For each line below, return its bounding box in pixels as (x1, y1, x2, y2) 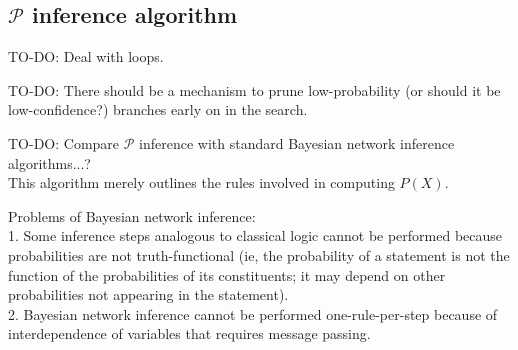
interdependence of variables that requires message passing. (8, 323, 371, 344)
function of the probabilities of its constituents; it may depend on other (8, 264, 446, 285)
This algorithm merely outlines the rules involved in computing (8, 172, 395, 193)
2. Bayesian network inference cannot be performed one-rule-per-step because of (8, 303, 498, 324)
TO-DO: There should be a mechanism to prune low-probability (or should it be (8, 79, 501, 100)
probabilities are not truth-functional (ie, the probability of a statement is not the (8, 244, 510, 265)
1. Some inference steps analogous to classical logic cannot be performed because (8, 225, 503, 246)
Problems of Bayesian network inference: (8, 205, 256, 226)
